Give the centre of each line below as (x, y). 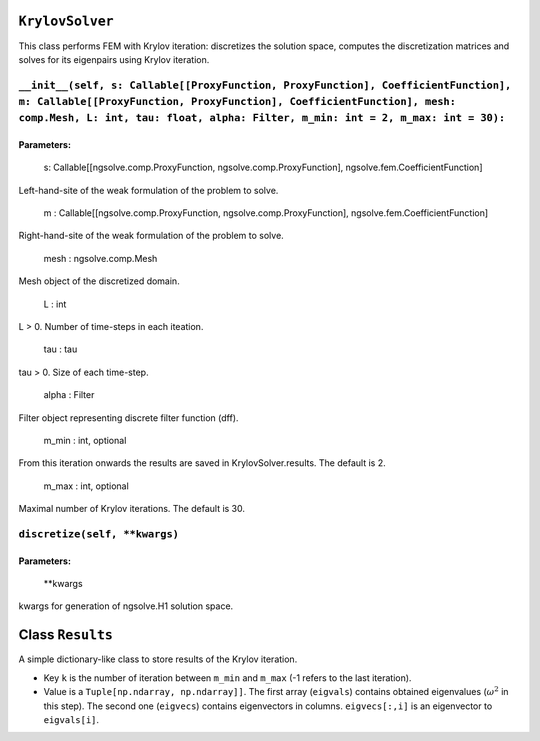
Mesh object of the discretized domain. (99, 281)
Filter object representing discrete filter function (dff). (128, 417)
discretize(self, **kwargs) (99, 533)
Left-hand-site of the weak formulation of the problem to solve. (148, 190)
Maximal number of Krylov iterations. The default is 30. (131, 509)
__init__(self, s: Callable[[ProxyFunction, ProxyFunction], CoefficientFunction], (265, 85)
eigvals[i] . (71, 719)
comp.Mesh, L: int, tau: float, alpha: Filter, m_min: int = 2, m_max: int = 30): (262, 118)
